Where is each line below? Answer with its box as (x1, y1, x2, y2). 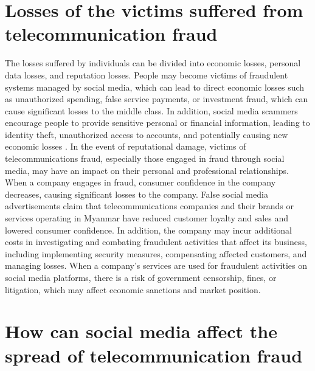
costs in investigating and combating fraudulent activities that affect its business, (5, 235, 307, 248)
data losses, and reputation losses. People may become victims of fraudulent (5, 68, 288, 81)
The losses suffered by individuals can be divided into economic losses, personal (5, 57, 301, 69)
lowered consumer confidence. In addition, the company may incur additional (5, 223, 292, 236)
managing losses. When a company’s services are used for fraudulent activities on (5, 259, 307, 272)
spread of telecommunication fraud (5, 342, 303, 367)
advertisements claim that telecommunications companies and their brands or (5, 199, 294, 212)
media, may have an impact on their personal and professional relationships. (5, 164, 289, 176)
